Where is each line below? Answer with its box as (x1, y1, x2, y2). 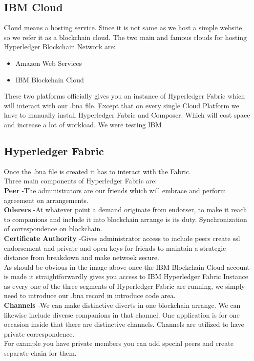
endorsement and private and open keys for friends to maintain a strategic (4, 242, 226, 253)
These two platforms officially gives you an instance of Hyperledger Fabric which (4, 91, 245, 101)
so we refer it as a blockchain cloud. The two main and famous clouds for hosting (4, 32, 247, 42)
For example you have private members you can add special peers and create (4, 338, 233, 348)
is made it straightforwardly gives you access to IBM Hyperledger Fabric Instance (4, 271, 248, 281)
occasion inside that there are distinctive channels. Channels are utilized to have (4, 319, 244, 329)
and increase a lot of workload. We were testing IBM (4, 119, 162, 129)
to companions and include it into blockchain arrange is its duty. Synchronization (4, 214, 247, 224)
